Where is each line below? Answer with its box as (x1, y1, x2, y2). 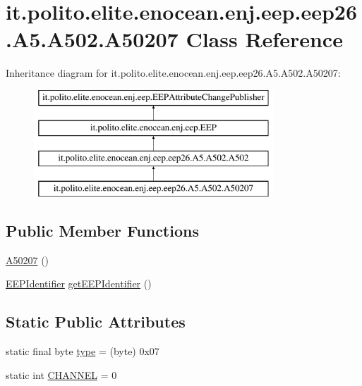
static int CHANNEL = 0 (6, 367, 117, 382)
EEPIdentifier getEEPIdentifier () (6, 276, 152, 291)
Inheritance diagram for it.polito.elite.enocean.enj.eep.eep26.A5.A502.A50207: (6, 66, 341, 80)
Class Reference (186, 25, 343, 54)
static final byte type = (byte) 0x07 (6, 344, 159, 359)
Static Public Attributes (6, 311, 186, 332)
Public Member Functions (6, 220, 199, 242)
